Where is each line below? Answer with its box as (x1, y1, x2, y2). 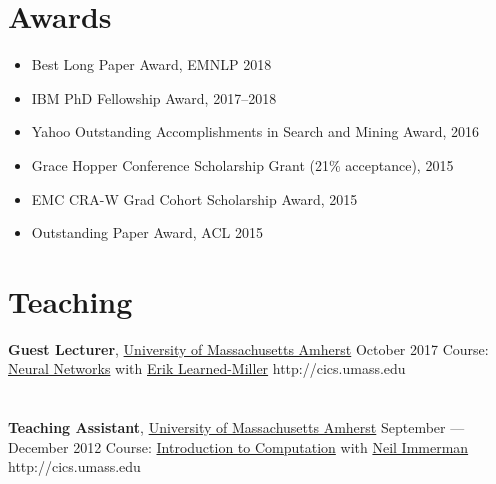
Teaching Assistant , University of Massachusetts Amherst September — (8, 417, 465, 438)
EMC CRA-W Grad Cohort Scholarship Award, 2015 (31, 188, 358, 209)
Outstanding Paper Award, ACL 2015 (31, 222, 263, 243)
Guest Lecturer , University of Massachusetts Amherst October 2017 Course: (8, 338, 489, 359)
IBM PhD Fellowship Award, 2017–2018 (31, 87, 277, 108)
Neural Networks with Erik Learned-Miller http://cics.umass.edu (8, 358, 406, 379)
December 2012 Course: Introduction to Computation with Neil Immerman (8, 436, 469, 457)
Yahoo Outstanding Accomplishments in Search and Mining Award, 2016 (31, 121, 479, 142)
